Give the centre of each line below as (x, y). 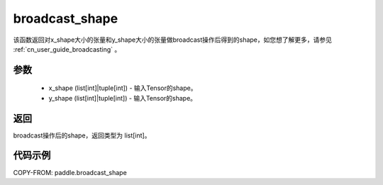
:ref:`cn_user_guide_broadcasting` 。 (67, 49)
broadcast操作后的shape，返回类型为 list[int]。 (82, 135)
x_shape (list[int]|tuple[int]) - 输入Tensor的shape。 (123, 88)
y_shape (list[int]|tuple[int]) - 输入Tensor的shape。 (123, 98)
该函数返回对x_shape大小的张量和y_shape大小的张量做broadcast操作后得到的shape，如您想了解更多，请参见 (173, 40)
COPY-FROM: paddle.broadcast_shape (70, 172)
